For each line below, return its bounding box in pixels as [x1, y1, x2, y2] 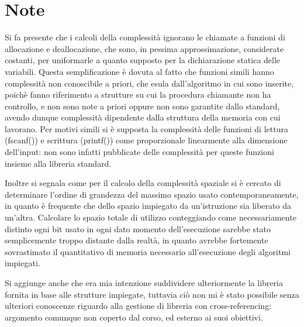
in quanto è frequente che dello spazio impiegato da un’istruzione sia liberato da [5, 199, 291, 212]
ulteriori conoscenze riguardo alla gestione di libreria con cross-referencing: [5, 300, 272, 312]
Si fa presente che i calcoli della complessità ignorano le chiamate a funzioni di [5, 31, 285, 43]
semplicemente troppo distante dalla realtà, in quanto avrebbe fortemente [5, 234, 268, 246]
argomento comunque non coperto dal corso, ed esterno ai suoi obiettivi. [5, 311, 263, 323]
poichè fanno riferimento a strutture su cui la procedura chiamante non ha [5, 88, 271, 101]
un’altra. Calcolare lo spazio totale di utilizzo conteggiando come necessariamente [5, 211, 296, 223]
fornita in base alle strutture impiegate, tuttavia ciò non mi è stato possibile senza [5, 288, 299, 300]
